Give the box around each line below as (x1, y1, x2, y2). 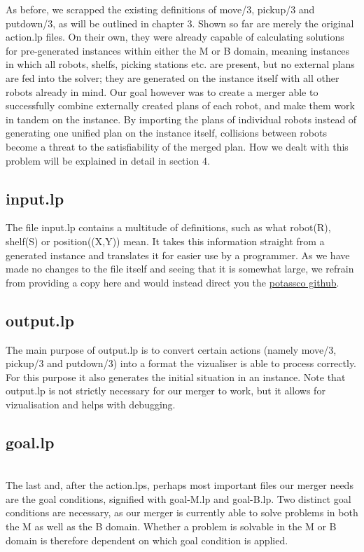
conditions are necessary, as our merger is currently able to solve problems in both (6, 505, 358, 520)
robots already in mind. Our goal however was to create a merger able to (6, 84, 318, 99)
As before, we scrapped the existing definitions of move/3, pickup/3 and (6, 2, 315, 16)
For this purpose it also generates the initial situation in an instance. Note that (6, 369, 346, 384)
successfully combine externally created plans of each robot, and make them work (6, 98, 355, 113)
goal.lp (6, 431, 55, 453)
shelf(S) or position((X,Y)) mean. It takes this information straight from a (6, 233, 325, 248)
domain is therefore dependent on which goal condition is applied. (6, 532, 288, 547)
